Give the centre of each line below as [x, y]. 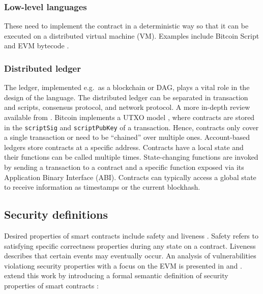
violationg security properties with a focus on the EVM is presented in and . [123, 265]
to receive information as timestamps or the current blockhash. [102, 187]
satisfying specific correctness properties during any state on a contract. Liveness [130, 245]
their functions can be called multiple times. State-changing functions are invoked [131, 157]
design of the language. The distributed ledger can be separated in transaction [126, 97]
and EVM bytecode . [37, 46]
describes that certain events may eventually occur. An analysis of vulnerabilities [130, 256]
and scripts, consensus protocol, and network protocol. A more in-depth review [127, 107]
